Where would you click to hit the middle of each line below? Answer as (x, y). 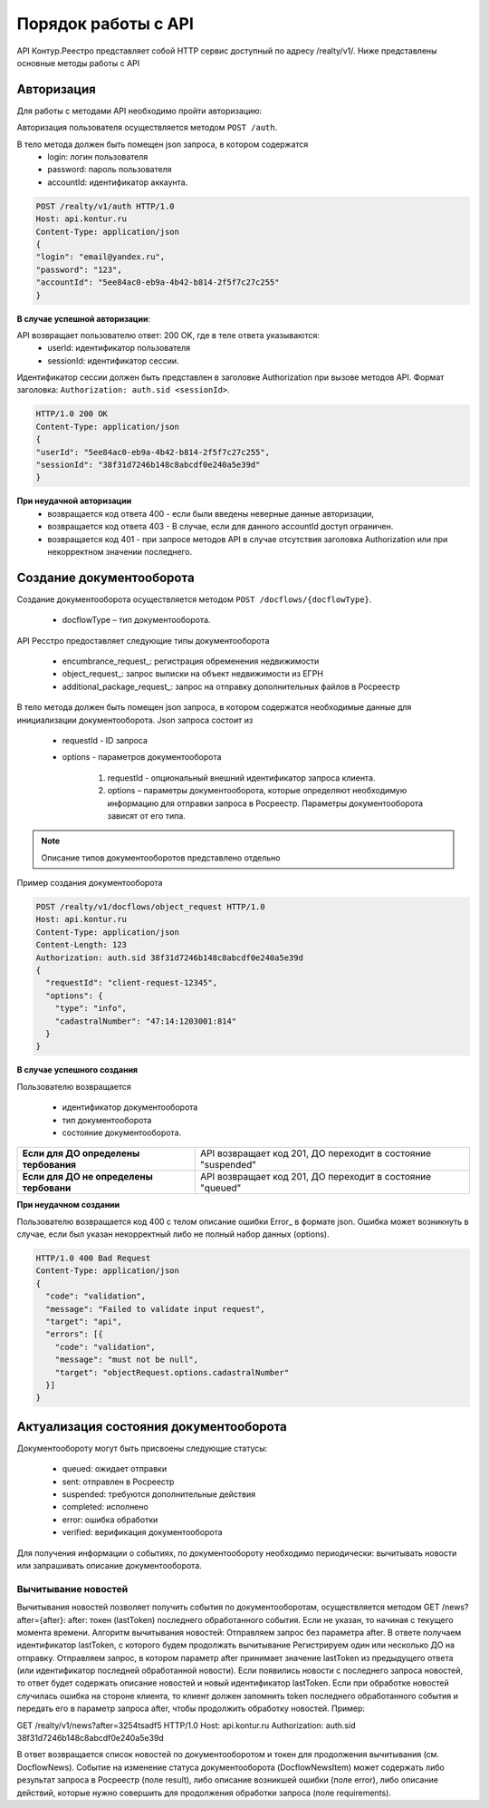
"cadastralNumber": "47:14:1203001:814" (146, 1021)
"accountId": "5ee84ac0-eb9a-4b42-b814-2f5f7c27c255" (158, 282)
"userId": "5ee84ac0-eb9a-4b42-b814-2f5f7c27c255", (153, 452)
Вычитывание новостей (72, 1589)
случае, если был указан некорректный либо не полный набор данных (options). (173, 1234)
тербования (49, 1165)
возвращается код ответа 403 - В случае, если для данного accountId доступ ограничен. (221, 527)
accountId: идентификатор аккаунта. (118, 182)
